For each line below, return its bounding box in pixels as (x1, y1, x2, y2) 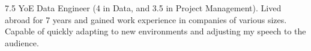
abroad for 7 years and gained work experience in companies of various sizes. (5, 13, 287, 26)
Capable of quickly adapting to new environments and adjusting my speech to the (5, 25, 306, 37)
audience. (5, 36, 39, 49)
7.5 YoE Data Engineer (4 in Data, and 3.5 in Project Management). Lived (5, 2, 282, 14)
